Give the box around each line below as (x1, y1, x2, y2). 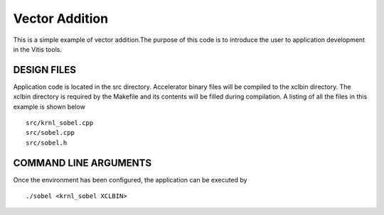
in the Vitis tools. (13, 45, 62, 53)
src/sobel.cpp (26, 128, 75, 137)
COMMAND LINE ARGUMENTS (13, 157, 152, 169)
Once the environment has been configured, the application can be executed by (13, 175, 247, 184)
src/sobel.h (26, 138, 68, 147)
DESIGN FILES (13, 64, 76, 76)
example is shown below (13, 102, 85, 111)
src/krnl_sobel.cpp (26, 119, 94, 127)
